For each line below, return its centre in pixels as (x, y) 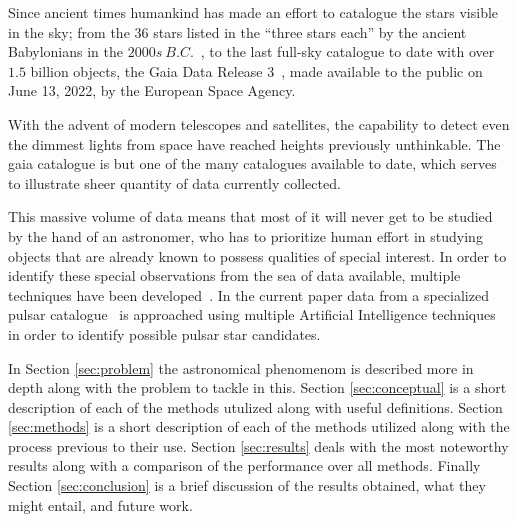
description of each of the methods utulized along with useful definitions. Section (255, 406)
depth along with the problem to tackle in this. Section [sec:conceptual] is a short (257, 387)
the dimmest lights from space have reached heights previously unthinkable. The (254, 143)
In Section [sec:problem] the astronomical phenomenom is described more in (241, 367)
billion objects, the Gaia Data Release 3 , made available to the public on (256, 70)
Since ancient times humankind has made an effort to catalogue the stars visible (253, 12)
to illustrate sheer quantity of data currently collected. (174, 182)
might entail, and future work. (100, 504)
